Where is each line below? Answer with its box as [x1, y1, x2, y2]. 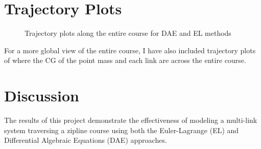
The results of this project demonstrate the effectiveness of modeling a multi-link [4, 115, 257, 125]
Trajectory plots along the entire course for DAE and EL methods [25, 28, 231, 38]
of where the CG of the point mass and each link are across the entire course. [4, 55, 246, 66]
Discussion [4, 85, 79, 106]
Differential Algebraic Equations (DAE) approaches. [4, 135, 167, 145]
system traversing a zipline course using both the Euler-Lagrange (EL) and [4, 124, 239, 135]
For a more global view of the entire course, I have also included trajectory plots [4, 45, 256, 55]
